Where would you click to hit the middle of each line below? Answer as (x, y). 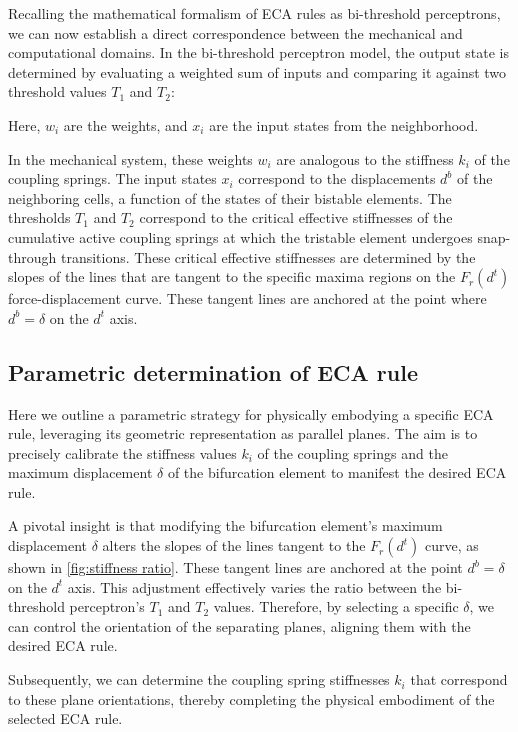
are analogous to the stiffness (365, 158)
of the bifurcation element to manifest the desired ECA (337, 472)
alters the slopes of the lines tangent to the (234, 545)
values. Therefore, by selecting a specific (336, 606)
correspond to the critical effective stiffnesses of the (296, 217)
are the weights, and (125, 124)
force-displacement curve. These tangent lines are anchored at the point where (247, 298)
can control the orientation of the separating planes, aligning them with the (239, 625)
